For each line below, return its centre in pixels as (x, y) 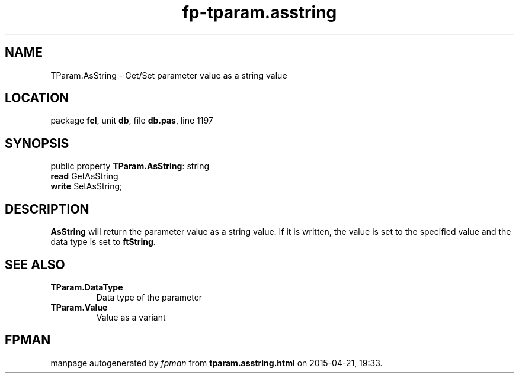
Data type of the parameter (149, 297)
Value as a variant (131, 317)
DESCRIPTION (47, 209)
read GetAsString (84, 176)
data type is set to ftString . (103, 242)
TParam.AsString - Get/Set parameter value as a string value (169, 75)
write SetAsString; (86, 186)
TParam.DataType (87, 287)
